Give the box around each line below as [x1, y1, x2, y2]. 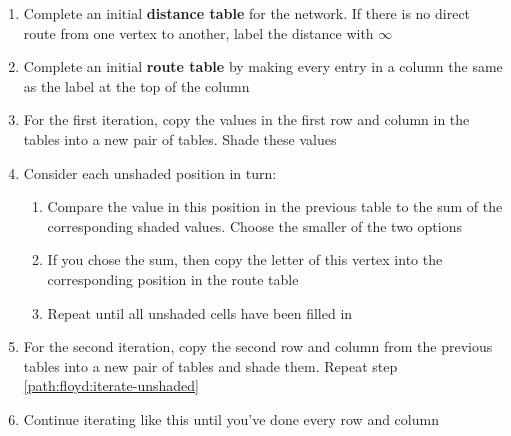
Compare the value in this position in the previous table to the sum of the [47, 196, 503, 217]
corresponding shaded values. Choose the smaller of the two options [47, 215, 462, 236]
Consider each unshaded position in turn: [23, 162, 277, 183]
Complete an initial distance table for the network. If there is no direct [23, 3, 471, 23]
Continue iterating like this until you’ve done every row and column [23, 408, 439, 429]
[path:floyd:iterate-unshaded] [23, 375, 199, 396]
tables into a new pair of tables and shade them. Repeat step [23, 355, 398, 376]
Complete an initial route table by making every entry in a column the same [23, 56, 503, 77]
